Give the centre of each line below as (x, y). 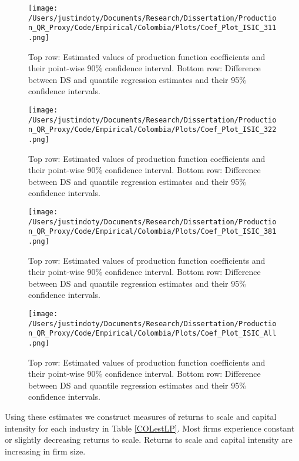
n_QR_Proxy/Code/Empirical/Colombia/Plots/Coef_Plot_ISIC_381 (152, 232)
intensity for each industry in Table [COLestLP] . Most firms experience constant (150, 428)
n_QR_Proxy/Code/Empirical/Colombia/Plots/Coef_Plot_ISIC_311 (152, 28)
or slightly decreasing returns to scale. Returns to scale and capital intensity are (149, 440)
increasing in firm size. (45, 451)
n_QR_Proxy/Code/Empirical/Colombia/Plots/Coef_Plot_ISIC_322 (152, 130)
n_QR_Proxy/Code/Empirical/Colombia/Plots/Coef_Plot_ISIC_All (152, 334)
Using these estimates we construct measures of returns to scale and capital (141, 416)
